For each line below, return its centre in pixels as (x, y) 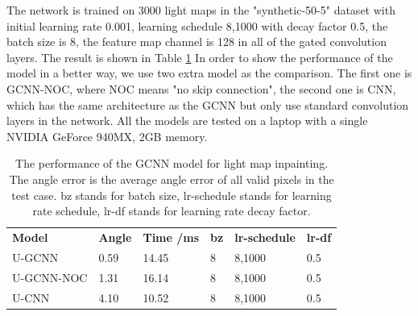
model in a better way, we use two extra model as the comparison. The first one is (209, 73)
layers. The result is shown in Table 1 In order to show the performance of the (200, 57)
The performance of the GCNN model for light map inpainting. (172, 163)
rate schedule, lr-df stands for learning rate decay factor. (172, 211)
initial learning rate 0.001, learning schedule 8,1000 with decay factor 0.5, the (197, 25)
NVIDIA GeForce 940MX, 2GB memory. (107, 136)
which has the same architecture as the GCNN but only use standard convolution (208, 104)
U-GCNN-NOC (50, 277)
